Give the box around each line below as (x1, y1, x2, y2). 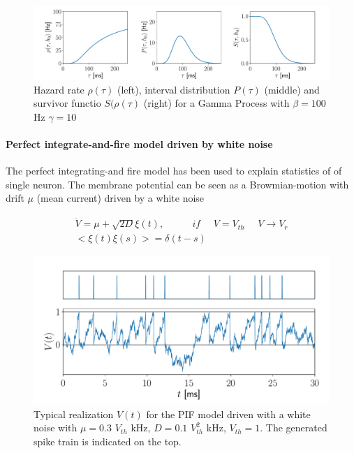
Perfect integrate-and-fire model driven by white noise (6, 136, 273, 151)
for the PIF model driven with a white (146, 406, 311, 421)
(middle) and (264, 82, 320, 96)
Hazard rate (34, 82, 84, 96)
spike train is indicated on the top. (34, 434, 182, 449)
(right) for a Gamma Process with (143, 96, 290, 110)
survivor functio (34, 96, 101, 110)
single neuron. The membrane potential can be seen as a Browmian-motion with (6, 177, 349, 191)
